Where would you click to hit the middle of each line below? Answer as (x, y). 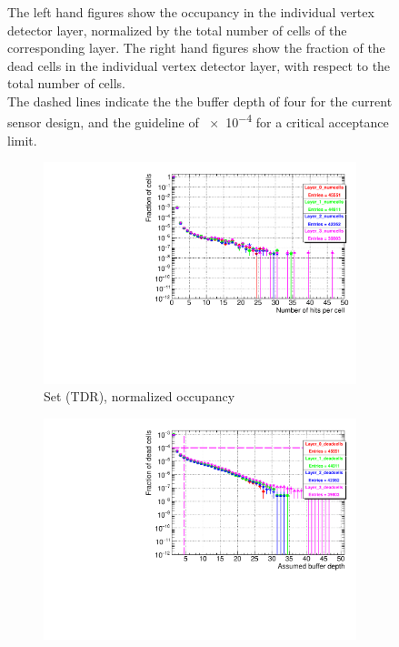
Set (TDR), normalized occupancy (140, 396)
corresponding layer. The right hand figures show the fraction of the (196, 48)
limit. (22, 140)
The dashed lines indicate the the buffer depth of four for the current (200, 101)
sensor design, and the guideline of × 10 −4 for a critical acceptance (198, 121)
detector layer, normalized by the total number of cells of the (177, 30)
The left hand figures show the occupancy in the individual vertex (191, 12)
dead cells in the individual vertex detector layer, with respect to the (199, 65)
